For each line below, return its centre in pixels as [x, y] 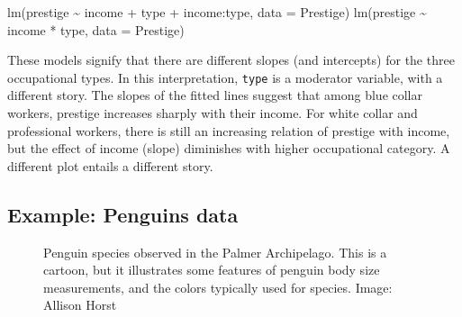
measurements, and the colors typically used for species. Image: [218, 287]
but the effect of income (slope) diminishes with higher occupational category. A [229, 148]
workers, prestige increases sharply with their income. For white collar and [213, 113]
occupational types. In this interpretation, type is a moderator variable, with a [225, 77]
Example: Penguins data [123, 214]
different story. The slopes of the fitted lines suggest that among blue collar [215, 95]
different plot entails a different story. [110, 165]
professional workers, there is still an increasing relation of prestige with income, [229, 130]
